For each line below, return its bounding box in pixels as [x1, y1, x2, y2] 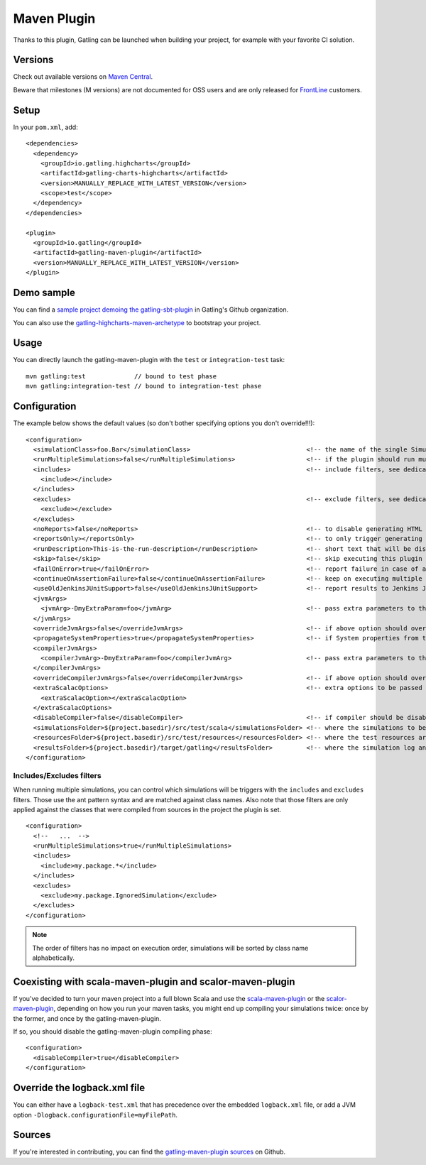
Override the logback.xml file [13, 1082, 146, 1094]
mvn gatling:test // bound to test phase [26, 372, 217, 380]
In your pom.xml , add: [13, 123, 78, 131]
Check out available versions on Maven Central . [13, 72, 153, 81]
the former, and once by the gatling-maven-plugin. [13, 1014, 161, 1022]
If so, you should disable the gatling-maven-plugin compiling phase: [13, 1027, 212, 1036]
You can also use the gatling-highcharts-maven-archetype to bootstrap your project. [13, 318, 261, 327]
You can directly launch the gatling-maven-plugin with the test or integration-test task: [13, 356, 285, 364]
